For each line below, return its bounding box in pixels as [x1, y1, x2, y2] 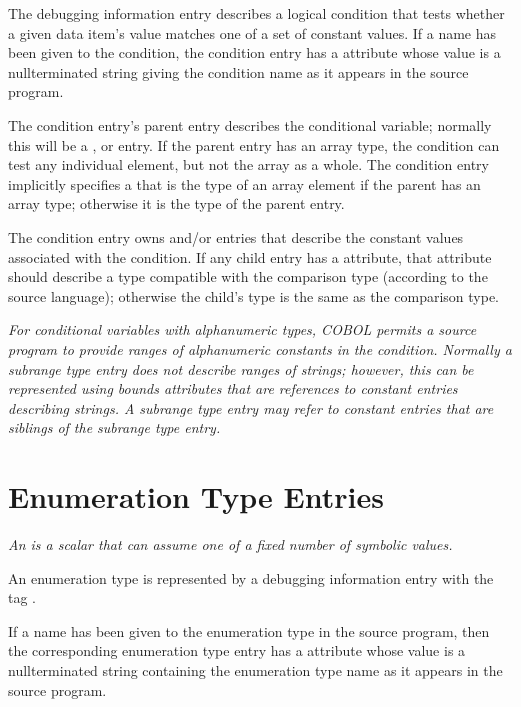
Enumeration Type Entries [8, 476, 384, 517]
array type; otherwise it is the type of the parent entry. [8, 193, 345, 214]
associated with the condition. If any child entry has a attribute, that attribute [8, 246, 492, 267]
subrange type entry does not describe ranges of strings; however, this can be [8, 358, 474, 379]
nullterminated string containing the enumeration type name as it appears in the [8, 659, 503, 680]
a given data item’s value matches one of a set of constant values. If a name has [8, 22, 497, 43]
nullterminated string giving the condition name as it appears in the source [8, 61, 469, 82]
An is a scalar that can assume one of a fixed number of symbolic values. [8, 534, 453, 554]
